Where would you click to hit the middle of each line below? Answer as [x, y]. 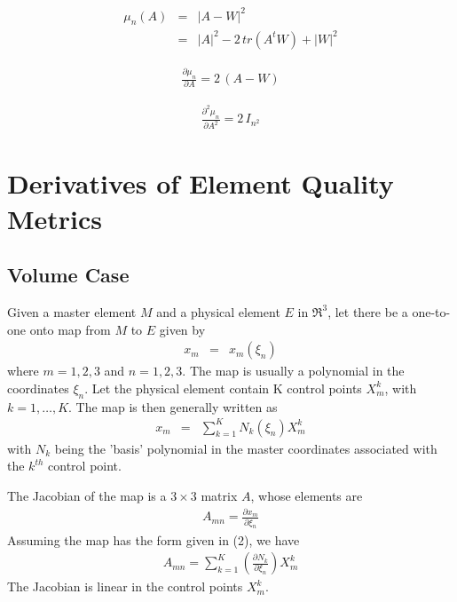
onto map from [70, 329]
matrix [219, 495]
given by [182, 329]
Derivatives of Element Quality [201, 183]
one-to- [431, 311]
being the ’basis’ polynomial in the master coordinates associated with [246, 448]
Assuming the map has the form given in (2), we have [154, 539]
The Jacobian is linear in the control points [125, 586]
